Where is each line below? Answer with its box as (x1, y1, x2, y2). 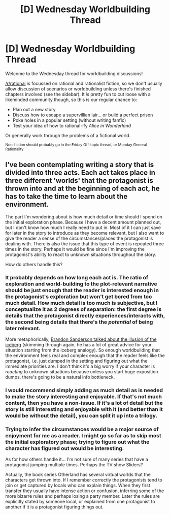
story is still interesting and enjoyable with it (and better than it (5, 405, 163, 412)
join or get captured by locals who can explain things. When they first (5, 482, 151, 489)
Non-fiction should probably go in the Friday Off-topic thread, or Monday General (5, 142, 147, 147)
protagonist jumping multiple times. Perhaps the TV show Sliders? (5, 462, 143, 468)
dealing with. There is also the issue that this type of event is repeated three (5, 240, 164, 247)
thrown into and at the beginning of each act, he (5, 184, 160, 193)
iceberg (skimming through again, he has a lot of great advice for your (5, 342, 152, 348)
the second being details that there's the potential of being (5, 318, 153, 326)
